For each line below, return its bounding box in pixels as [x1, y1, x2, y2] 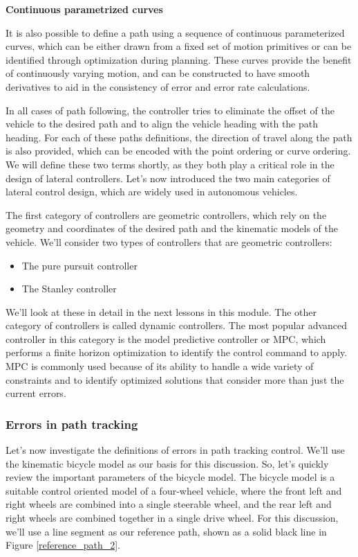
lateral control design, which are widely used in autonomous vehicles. [6, 184, 298, 199]
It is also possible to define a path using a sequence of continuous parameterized [6, 25, 345, 39]
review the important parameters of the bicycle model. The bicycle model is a [6, 470, 335, 484]
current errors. [6, 386, 66, 400]
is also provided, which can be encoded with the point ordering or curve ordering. [6, 143, 351, 158]
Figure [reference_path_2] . [6, 538, 121, 552]
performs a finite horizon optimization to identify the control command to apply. [6, 345, 348, 360]
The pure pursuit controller [21, 258, 138, 272]
